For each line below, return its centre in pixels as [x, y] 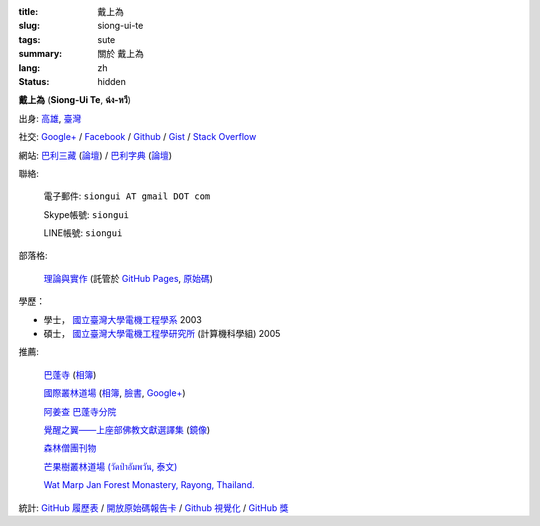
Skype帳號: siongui [86, 214]
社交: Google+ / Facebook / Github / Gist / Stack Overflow [137, 137]
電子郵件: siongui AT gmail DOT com [127, 196]
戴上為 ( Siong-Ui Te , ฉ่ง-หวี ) [75, 100]
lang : [29, 67]
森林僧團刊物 [70, 448]
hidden [112, 81]
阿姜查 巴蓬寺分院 [80, 411]
